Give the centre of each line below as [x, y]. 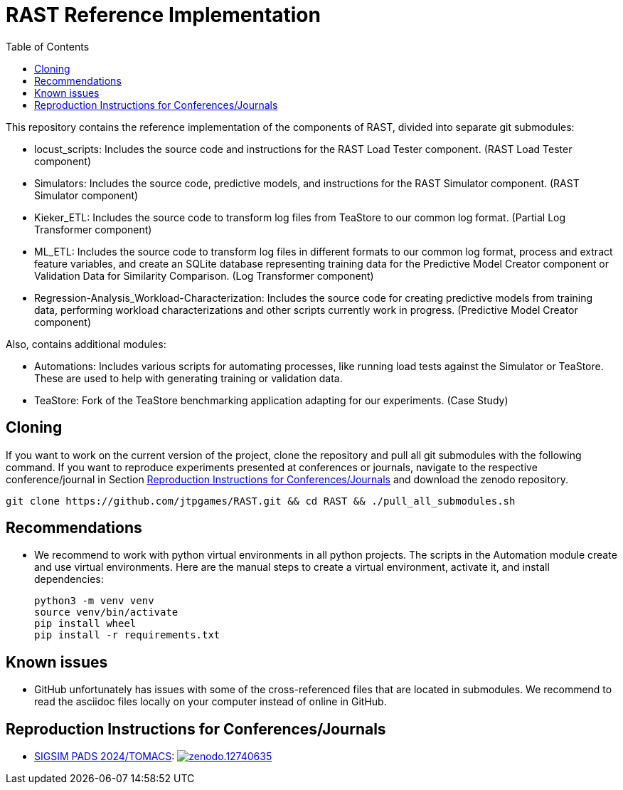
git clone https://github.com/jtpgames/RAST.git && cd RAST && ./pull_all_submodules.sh [261, 501]
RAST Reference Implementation [163, 15]
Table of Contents [48, 46]
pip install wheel [85, 624]
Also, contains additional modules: [86, 344]
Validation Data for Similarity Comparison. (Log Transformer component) [204, 275]
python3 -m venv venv [94, 601]
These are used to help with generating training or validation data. [188, 378]
